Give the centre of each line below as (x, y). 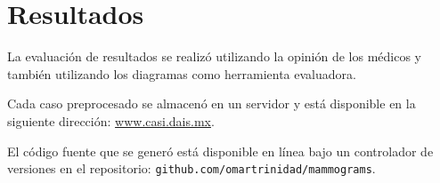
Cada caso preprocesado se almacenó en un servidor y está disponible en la (212, 103)
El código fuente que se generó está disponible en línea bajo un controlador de (220, 151)
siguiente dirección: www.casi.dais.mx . (111, 120)
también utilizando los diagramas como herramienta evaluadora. (182, 73)
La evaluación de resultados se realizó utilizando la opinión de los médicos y (214, 56)
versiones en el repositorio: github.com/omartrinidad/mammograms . (191, 168)
